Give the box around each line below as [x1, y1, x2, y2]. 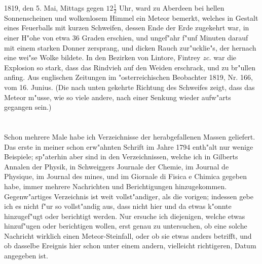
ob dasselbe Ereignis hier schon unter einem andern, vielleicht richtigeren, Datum [4, 240, 256, 251]
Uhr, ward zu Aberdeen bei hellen [119, 3, 224, 13]
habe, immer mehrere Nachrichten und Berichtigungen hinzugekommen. [4, 181, 227, 191]
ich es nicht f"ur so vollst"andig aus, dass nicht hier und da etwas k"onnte [4, 201, 232, 211]
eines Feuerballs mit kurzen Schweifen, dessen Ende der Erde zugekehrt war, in [4, 22, 249, 33]
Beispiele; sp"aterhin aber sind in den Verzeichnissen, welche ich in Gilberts [4, 151, 238, 162]
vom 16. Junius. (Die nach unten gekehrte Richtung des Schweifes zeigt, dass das [4, 81, 255, 92]
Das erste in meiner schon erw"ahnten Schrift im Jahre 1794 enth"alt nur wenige [4, 141, 253, 152]
